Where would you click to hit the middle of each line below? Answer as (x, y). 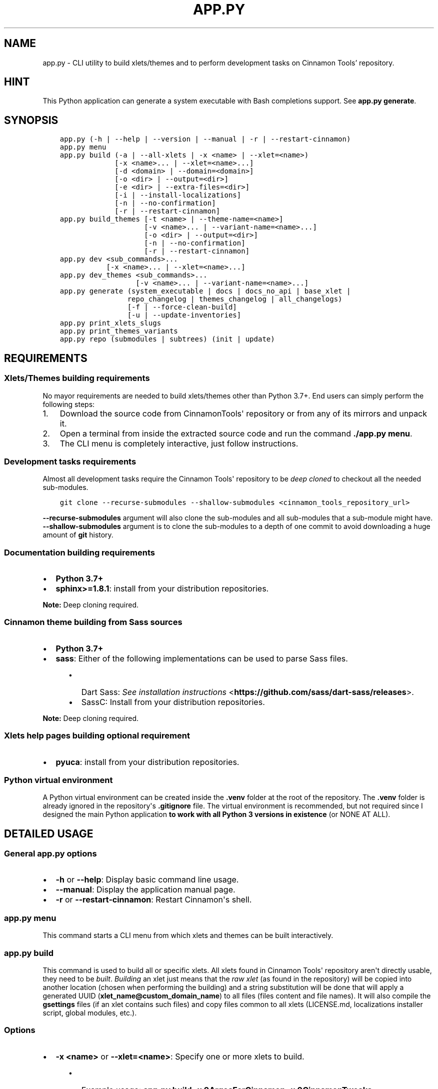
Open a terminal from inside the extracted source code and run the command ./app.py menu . (236, 433)
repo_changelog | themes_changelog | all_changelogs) (235, 299)
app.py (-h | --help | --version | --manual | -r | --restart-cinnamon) (205, 139)
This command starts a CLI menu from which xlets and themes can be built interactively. (188, 935)
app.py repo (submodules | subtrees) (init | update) (167, 339)
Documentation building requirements (79, 552)
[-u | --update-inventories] (184, 315)
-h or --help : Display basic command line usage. (147, 880)
